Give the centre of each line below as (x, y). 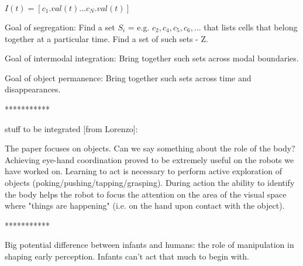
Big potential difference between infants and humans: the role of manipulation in (149, 245)
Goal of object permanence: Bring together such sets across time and (128, 77)
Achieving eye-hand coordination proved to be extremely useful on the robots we (149, 159)
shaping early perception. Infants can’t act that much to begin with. (127, 256)
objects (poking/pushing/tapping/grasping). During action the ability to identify (150, 182)
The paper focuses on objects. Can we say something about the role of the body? (150, 148)
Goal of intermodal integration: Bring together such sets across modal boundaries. (152, 58)
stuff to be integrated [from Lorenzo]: (71, 128)
